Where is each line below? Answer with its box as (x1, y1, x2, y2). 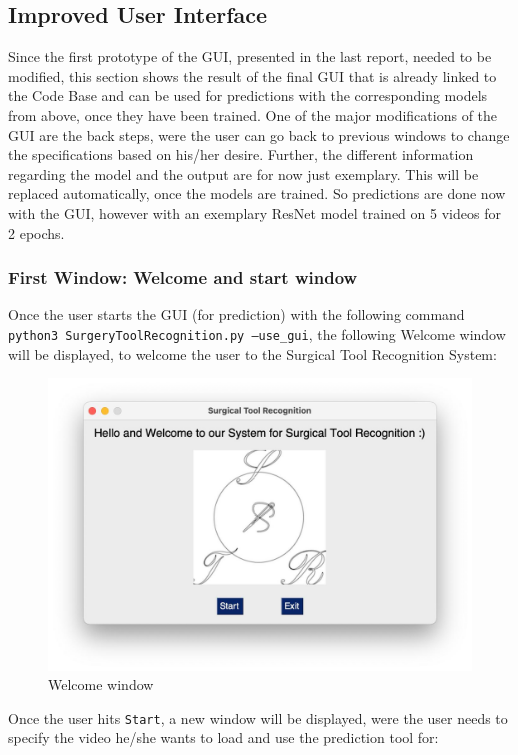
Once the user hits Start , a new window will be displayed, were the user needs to (8, 707, 508, 728)
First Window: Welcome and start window (8, 265, 358, 290)
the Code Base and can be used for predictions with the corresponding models (8, 85, 488, 106)
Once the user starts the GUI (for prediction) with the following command (8, 304, 465, 325)
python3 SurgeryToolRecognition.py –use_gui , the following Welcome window (8, 323, 506, 344)
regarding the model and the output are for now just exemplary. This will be (8, 163, 479, 184)
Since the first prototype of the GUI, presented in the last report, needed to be (8, 46, 492, 67)
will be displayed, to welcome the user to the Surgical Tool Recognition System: (8, 343, 497, 364)
